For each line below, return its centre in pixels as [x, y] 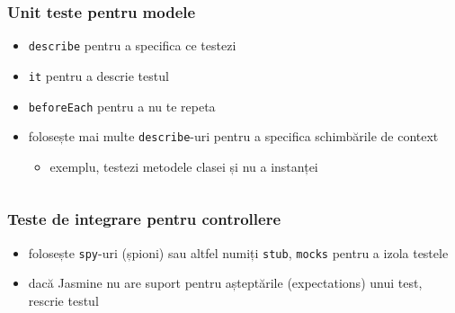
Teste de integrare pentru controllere [144, 219]
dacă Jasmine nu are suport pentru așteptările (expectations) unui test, [225, 283]
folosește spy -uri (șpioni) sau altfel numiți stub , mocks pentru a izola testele [238, 252]
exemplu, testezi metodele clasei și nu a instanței [184, 166]
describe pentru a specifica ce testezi [132, 45]
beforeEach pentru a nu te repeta [122, 106]
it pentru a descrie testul [98, 75]
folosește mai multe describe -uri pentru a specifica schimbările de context [233, 136]
